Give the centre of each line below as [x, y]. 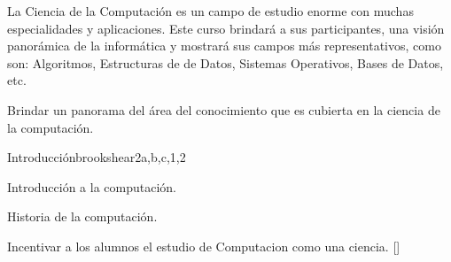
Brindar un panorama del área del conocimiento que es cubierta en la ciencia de [224, 109]
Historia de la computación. [82, 216]
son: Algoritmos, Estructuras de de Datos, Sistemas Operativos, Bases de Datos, [225, 62]
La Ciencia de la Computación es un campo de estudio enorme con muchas [210, 11]
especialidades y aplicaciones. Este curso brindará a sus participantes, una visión [226, 28]
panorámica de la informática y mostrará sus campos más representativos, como [224, 46]
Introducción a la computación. [92, 186]
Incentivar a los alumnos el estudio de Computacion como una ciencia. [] [204, 246]
